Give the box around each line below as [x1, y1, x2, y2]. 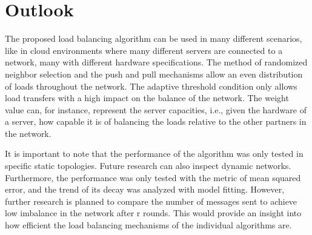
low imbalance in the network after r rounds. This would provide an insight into [5, 207, 302, 219]
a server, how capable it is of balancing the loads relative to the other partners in [5, 115, 307, 128]
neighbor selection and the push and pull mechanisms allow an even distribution [5, 67, 303, 80]
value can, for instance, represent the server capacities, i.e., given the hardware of [5, 103, 307, 116]
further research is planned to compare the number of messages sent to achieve [5, 194, 297, 207]
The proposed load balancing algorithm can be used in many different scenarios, [5, 32, 302, 45]
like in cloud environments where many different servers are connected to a [5, 44, 283, 56]
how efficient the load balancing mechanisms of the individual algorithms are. [5, 219, 292, 231]
